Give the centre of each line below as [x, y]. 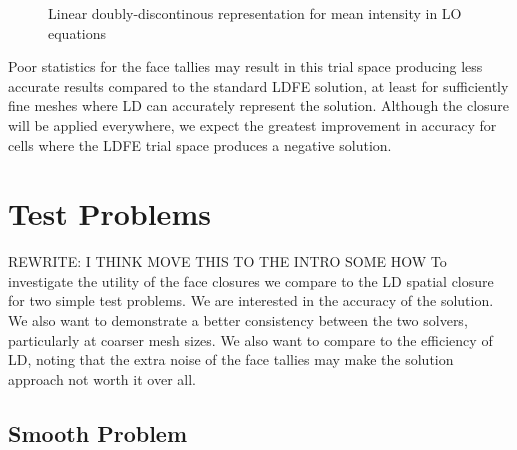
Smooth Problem [98, 432]
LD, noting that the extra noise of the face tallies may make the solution [231, 359]
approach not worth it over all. [102, 378]
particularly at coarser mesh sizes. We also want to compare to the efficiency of [250, 339]
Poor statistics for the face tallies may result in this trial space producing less [245, 66]
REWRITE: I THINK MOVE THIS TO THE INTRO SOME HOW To [227, 261]
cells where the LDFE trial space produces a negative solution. [200, 144]
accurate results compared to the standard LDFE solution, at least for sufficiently [258, 85]
